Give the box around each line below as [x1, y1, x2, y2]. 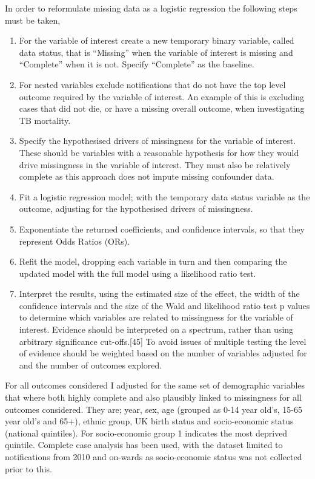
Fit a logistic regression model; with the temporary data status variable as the [19, 190, 310, 203]
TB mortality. [19, 114, 71, 126]
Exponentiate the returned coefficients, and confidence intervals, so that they [19, 222, 305, 235]
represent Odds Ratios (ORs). [19, 234, 130, 247]
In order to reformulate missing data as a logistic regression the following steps [5, 2, 297, 14]
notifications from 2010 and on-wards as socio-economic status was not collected [5, 450, 302, 463]
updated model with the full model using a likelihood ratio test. [19, 267, 256, 279]
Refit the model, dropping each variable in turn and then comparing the [19, 255, 287, 268]
